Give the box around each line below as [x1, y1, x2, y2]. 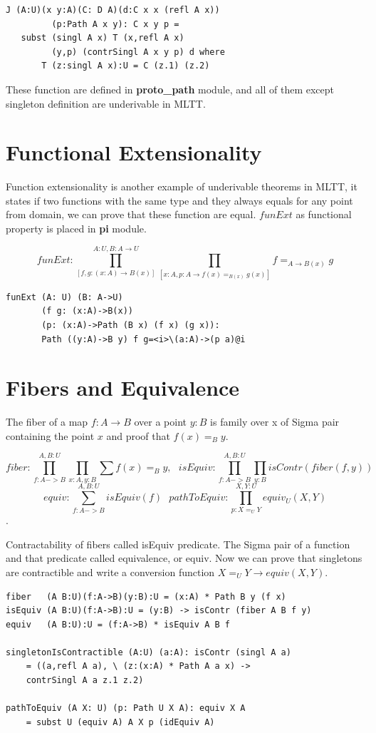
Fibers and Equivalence [6, 373, 240, 402]
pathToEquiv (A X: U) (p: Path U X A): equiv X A [6, 703, 246, 714]
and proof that [106, 428, 170, 443]
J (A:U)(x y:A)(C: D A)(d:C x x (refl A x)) [6, 5, 220, 15]
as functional [296, 207, 352, 222]
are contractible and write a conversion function [6, 564, 215, 579]
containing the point [6, 428, 95, 443]
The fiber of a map [6, 414, 88, 429]
